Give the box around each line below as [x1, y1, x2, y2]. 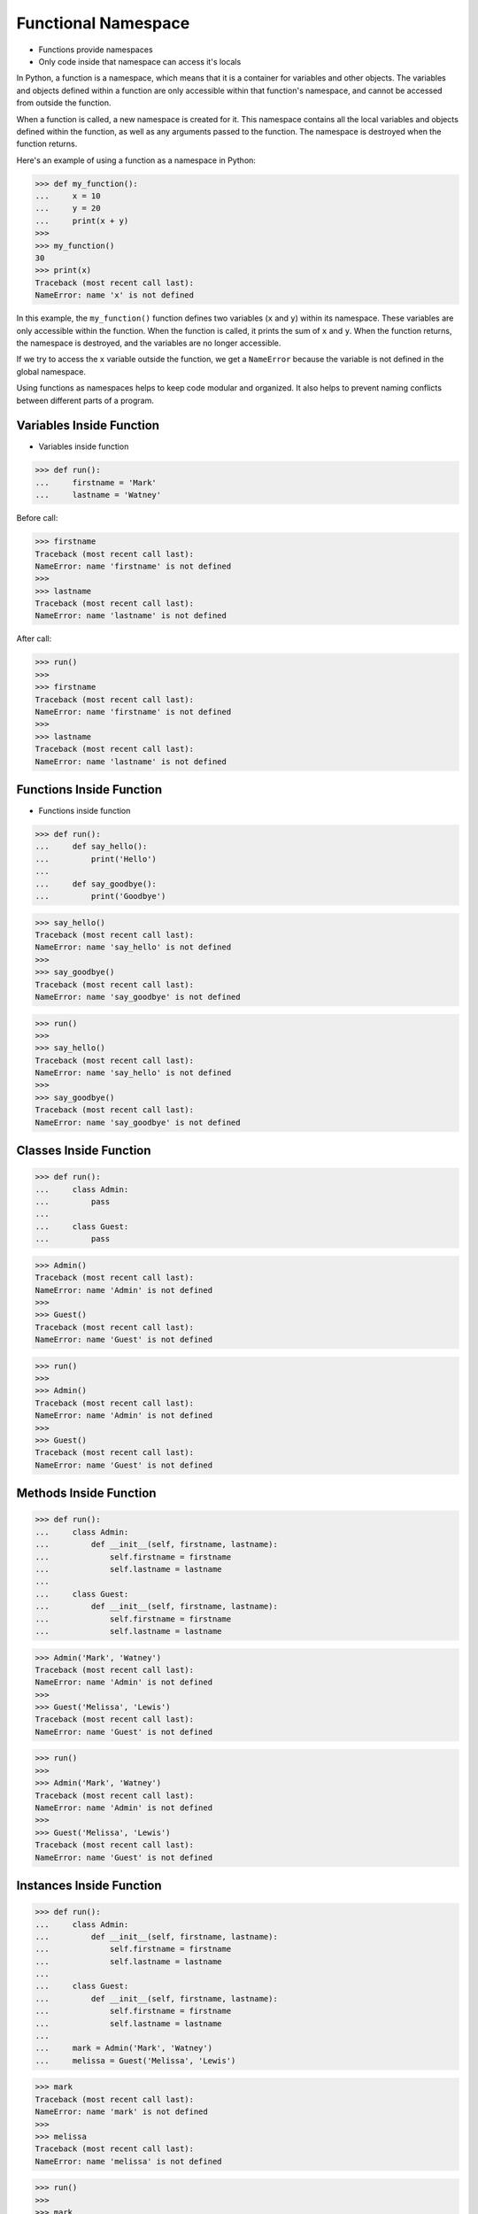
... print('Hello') [35, 854, 157, 863]
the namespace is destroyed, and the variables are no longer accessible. [16, 337, 281, 348]
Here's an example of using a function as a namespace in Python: [16, 155, 257, 166]
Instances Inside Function [16, 1877, 162, 1893]
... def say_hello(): [35, 841, 148, 852]
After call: [16, 633, 52, 644]
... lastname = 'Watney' [35, 490, 162, 500]
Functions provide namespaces [38, 44, 154, 55]
